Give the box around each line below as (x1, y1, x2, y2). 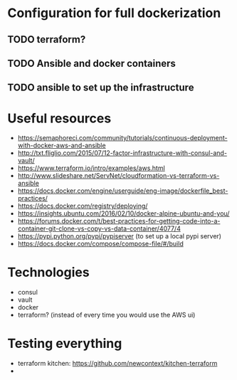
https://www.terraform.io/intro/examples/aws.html (17, 164, 165, 172)
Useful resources (7, 110, 112, 126)
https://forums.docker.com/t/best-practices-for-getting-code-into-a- (17, 217, 221, 226)
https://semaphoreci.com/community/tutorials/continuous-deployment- (17, 134, 228, 142)
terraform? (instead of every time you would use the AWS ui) (17, 311, 196, 320)
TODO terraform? (7, 33, 86, 46)
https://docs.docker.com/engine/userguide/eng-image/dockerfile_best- (17, 186, 228, 195)
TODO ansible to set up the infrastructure (7, 82, 194, 94)
